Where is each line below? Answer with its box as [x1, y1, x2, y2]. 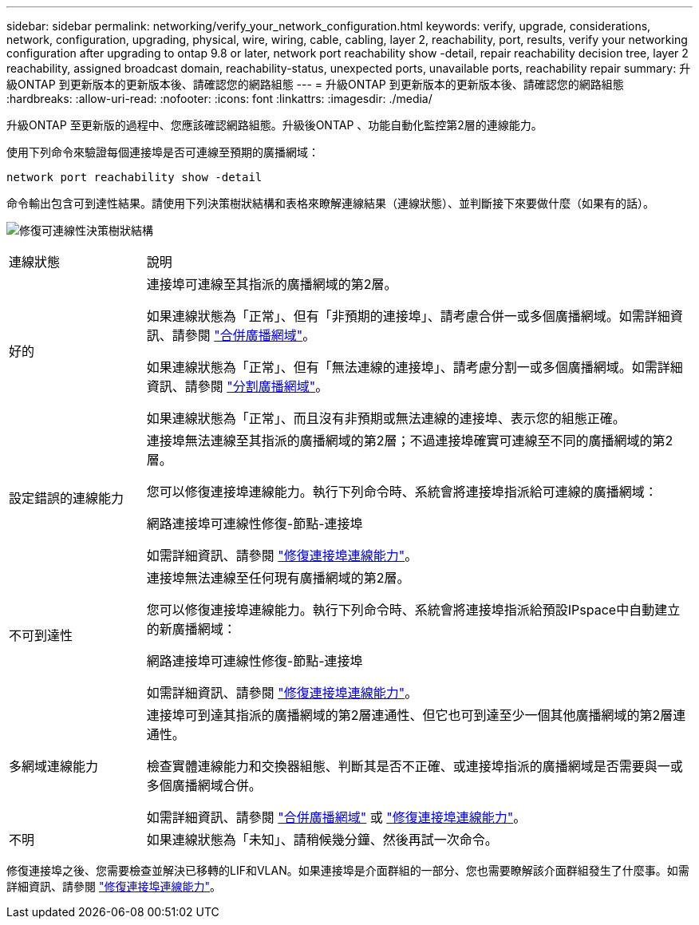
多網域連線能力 [9, 758, 99, 774]
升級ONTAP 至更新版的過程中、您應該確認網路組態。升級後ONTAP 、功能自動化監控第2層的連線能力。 [6, 118, 543, 132]
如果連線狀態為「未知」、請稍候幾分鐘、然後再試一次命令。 [146, 832, 498, 848]
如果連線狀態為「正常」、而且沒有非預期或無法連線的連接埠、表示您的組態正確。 [146, 410, 626, 426]
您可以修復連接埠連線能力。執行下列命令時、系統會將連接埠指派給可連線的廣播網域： [146, 484, 658, 500]
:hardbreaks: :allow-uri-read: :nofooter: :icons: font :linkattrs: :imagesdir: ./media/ [6, 92, 432, 105]
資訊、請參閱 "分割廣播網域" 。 [146, 378, 329, 394]
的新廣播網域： [146, 621, 236, 637]
